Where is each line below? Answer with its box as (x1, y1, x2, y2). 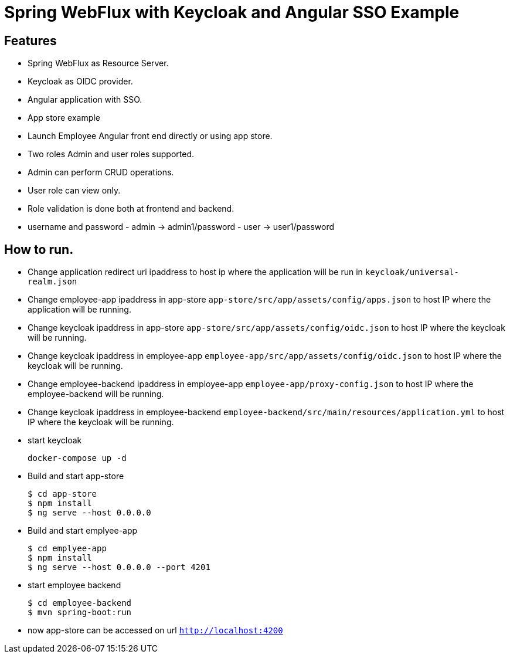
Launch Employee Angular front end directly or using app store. (28, 131, 273, 141)
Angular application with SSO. (28, 94, 142, 105)
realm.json (28, 277, 77, 287)
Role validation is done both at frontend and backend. (28, 203, 234, 214)
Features (4, 33, 57, 48)
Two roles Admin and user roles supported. (28, 149, 195, 160)
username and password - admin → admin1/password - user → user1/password (28, 222, 335, 232)
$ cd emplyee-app (28, 544, 107, 554)
